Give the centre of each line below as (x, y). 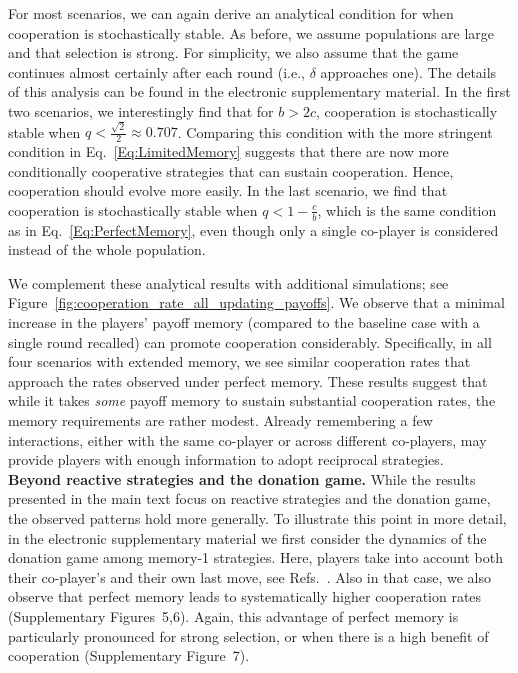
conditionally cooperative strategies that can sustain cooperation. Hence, (231, 170)
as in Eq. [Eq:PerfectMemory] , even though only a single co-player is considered (253, 229)
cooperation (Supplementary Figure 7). (129, 655)
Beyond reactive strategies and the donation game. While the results (242, 478)
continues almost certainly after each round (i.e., (156, 71)
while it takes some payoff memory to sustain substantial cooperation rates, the (252, 400)
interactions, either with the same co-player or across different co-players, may (247, 439)
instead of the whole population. (107, 249)
